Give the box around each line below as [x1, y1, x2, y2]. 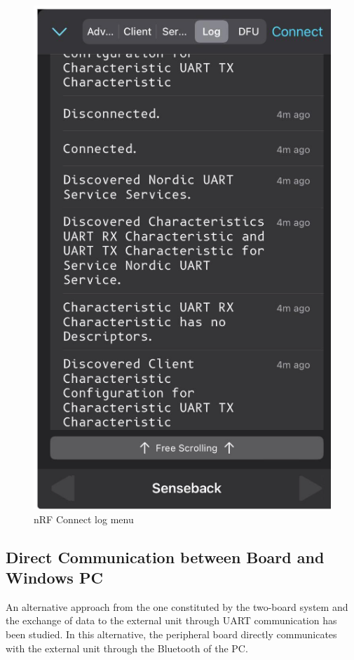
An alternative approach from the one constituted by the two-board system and [6, 599, 348, 614]
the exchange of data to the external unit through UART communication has [6, 613, 337, 628]
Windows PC [6, 566, 103, 588]
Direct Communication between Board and [6, 546, 325, 567]
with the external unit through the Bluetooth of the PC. [6, 640, 248, 655]
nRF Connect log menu [34, 511, 134, 526]
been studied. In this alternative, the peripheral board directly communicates [6, 626, 337, 641]
